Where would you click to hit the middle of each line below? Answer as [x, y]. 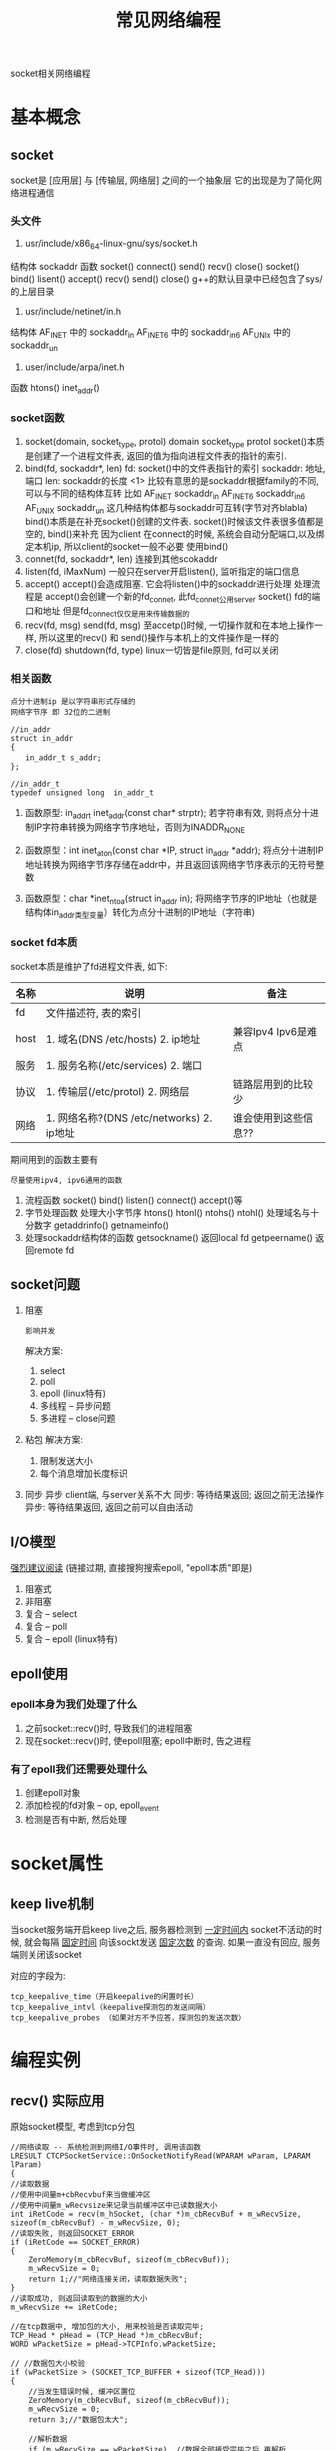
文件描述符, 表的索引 [93, 1013]
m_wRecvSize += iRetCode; [64, 2307]
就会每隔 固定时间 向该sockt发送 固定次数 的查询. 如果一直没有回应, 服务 [172, 1942]
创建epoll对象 [52, 1793]
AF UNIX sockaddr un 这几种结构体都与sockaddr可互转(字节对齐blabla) [166, 508]
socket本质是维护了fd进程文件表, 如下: [89, 966]
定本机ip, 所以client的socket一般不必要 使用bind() [126, 547]
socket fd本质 [44, 943]
